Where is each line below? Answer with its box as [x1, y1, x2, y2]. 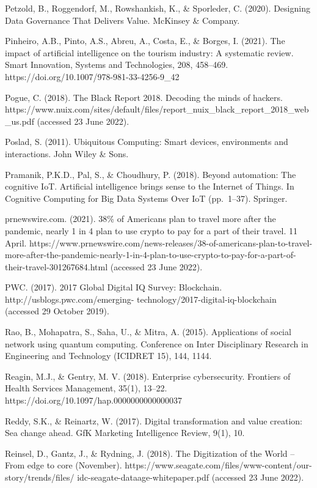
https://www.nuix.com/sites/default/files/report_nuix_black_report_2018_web [5, 103, 309, 116]
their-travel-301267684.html [5, 260, 108, 273]
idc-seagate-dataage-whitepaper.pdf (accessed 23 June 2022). [77, 471, 304, 483]
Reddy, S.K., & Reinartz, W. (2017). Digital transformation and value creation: [5, 414, 302, 427]
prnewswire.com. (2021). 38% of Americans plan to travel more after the [5, 212, 276, 225]
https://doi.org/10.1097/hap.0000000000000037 [5, 394, 182, 407]
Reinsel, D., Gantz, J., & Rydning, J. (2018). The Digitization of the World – [5, 446, 295, 459]
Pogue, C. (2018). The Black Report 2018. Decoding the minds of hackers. [5, 91, 283, 103]
